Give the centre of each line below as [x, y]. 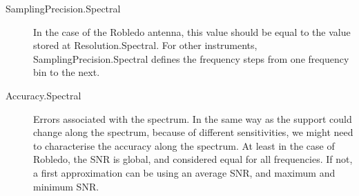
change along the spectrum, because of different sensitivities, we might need [193, 132]
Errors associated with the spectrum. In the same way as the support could [193, 118]
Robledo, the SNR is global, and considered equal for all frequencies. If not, [193, 159]
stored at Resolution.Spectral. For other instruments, [145, 45]
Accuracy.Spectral [43, 95]
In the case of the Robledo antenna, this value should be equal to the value [192, 31]
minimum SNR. [66, 186]
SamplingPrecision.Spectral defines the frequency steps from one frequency [191, 58]
